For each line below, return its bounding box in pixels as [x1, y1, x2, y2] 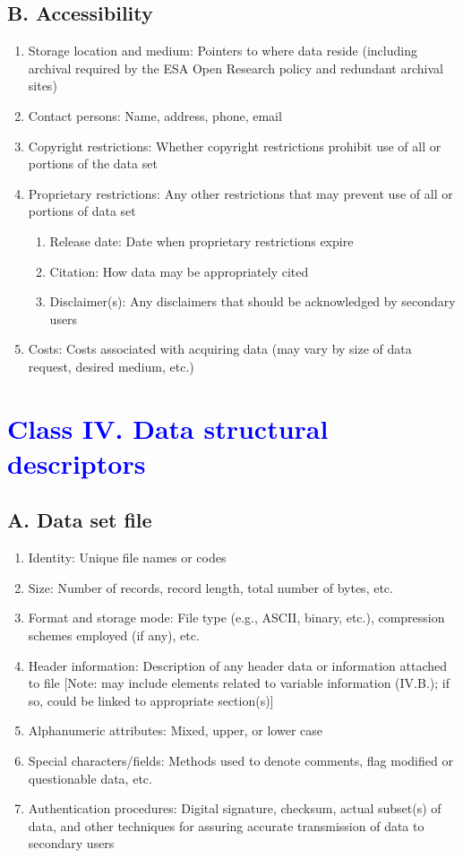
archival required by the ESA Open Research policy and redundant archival [28, 58, 443, 77]
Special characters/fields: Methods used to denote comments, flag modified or [28, 751, 453, 770]
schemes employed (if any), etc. [28, 626, 200, 645]
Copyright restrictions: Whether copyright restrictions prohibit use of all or [28, 136, 442, 155]
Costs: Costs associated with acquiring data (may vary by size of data [28, 339, 412, 358]
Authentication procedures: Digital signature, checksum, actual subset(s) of [28, 799, 442, 818]
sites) [28, 76, 57, 95]
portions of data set [28, 202, 136, 220]
